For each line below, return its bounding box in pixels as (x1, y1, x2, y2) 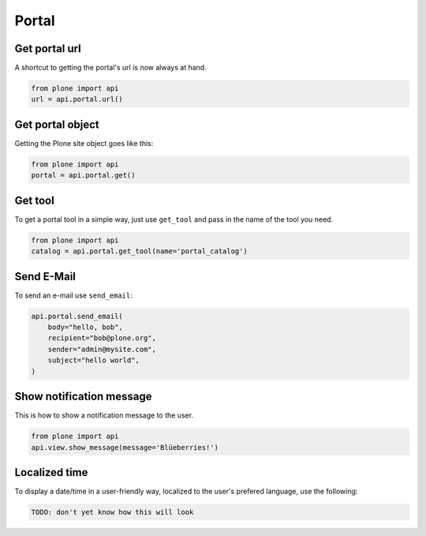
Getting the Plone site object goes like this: (14, 138, 154, 148)
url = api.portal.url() (31, 95, 124, 104)
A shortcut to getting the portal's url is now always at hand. (14, 63, 207, 73)
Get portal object (14, 118, 100, 131)
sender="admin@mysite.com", (47, 344, 157, 354)
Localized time (14, 466, 88, 479)
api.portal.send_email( (31, 312, 124, 320)
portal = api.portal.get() (31, 171, 136, 180)
